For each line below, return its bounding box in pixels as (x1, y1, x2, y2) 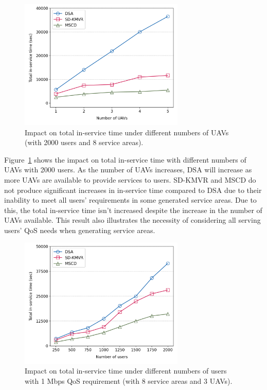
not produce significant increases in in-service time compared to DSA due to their (4, 184, 262, 195)
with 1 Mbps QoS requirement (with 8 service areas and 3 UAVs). (25, 376, 233, 386)
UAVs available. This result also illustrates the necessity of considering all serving (4, 215, 261, 225)
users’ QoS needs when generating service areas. (4, 224, 155, 235)
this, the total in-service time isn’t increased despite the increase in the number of (4, 204, 262, 215)
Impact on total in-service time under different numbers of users (25, 365, 227, 376)
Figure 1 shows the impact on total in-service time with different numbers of (4, 154, 246, 165)
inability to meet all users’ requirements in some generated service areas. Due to (4, 194, 257, 205)
